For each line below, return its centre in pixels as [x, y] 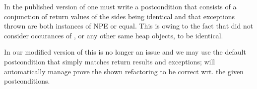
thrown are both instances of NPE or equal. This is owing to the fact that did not [129, 26]
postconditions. [27, 81]
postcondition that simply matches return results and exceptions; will [110, 61]
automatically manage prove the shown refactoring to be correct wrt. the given [124, 71]
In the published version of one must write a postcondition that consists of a [120, 6]
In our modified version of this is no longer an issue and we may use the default [125, 52]
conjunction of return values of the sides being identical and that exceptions [120, 16]
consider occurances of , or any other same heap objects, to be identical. [114, 35]
